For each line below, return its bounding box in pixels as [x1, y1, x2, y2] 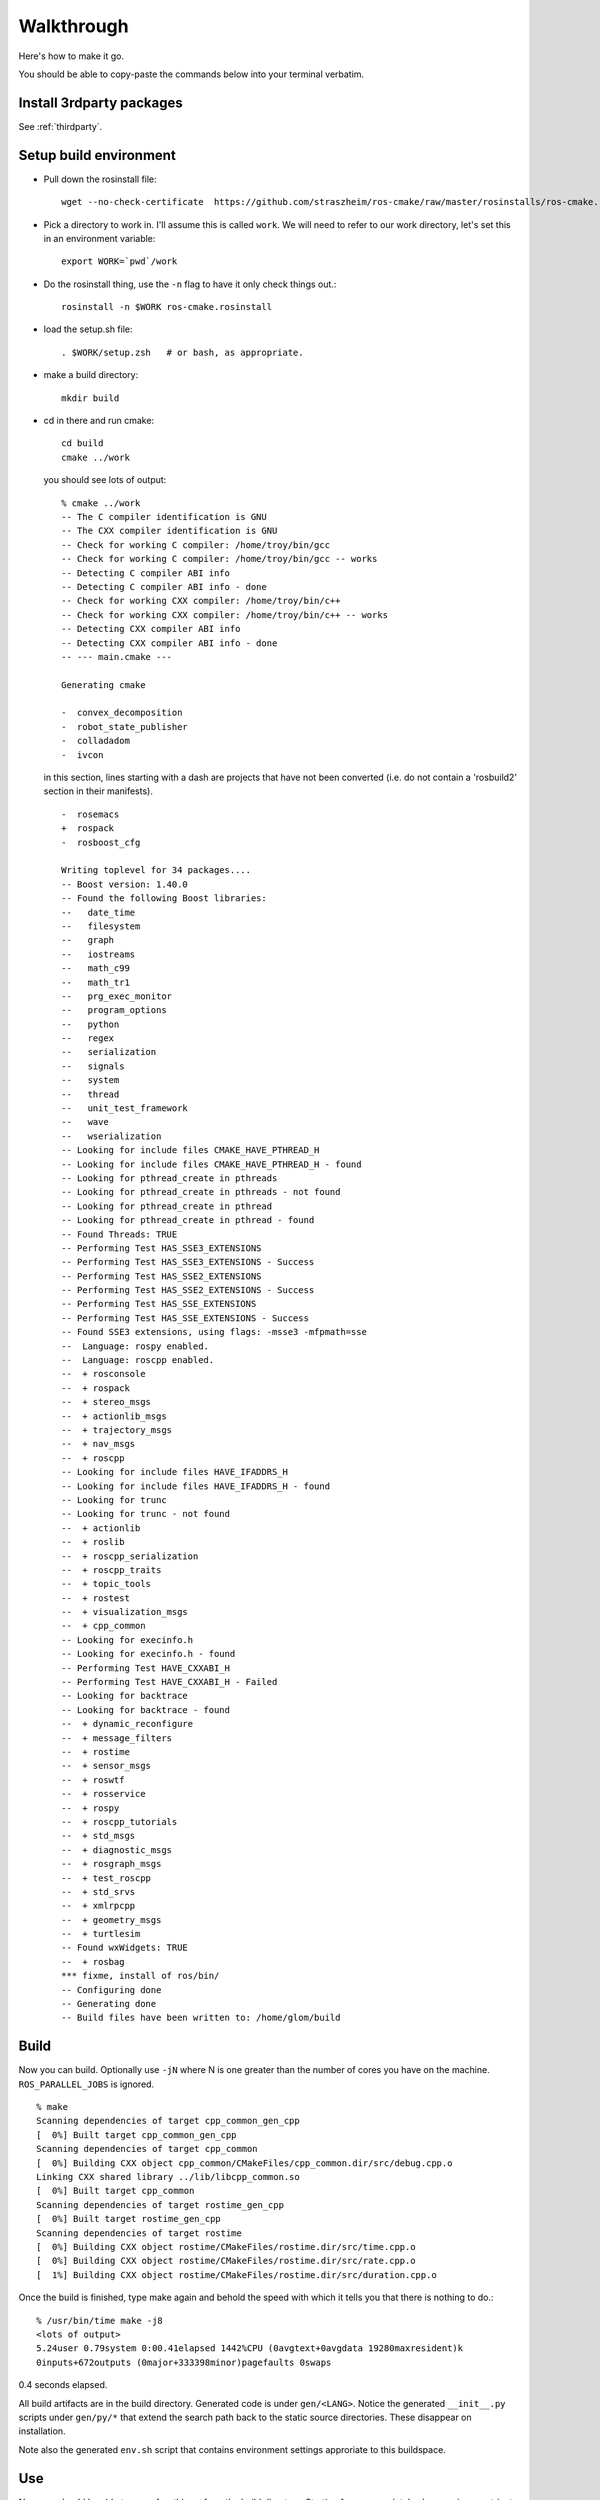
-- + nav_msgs [61, 1438, 136, 1450]
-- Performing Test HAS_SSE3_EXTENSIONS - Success [61, 1256, 315, 1268]
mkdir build [61, 392, 120, 404]
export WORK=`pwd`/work [61, 256, 178, 267]
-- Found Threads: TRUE [61, 1228, 178, 1240]
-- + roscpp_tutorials [61, 1816, 178, 1827]
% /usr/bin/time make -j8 [36, 2315, 164, 2326]
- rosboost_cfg [61, 836, 141, 848]
